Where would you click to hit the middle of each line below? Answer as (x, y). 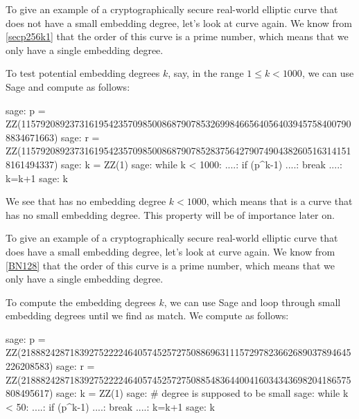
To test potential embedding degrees (83, 73)
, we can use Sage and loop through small (252, 302)
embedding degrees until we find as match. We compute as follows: (147, 315)
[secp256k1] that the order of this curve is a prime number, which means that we (177, 36)
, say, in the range (206, 73)
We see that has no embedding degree (86, 201)
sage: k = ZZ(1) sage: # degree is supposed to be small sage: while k (202, 393)
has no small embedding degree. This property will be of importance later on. (170, 214)
